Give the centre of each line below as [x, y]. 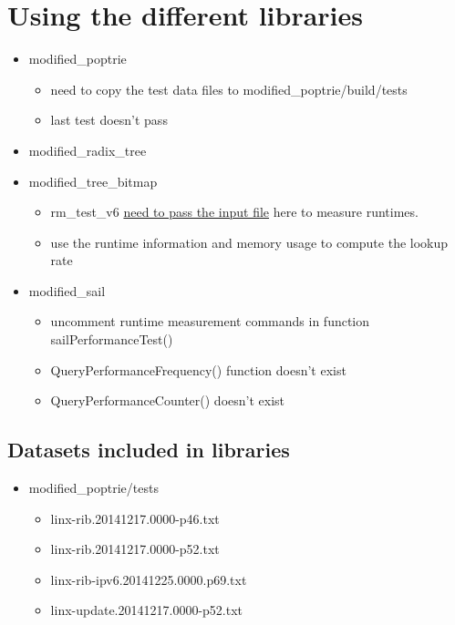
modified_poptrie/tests [93, 488]
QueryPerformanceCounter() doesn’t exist [168, 400]
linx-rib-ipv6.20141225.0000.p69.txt [149, 579]
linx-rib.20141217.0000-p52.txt [135, 549]
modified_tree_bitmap [93, 181]
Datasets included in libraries [149, 450]
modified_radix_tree [88, 150]
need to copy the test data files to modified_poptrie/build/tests [229, 89]
